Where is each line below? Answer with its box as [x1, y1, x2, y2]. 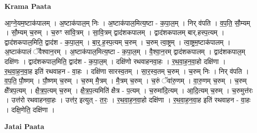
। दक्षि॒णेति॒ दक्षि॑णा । [4, 104, 55, 114]
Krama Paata [4, 1, 51, 11]
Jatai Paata [4, 121, 45, 131]
